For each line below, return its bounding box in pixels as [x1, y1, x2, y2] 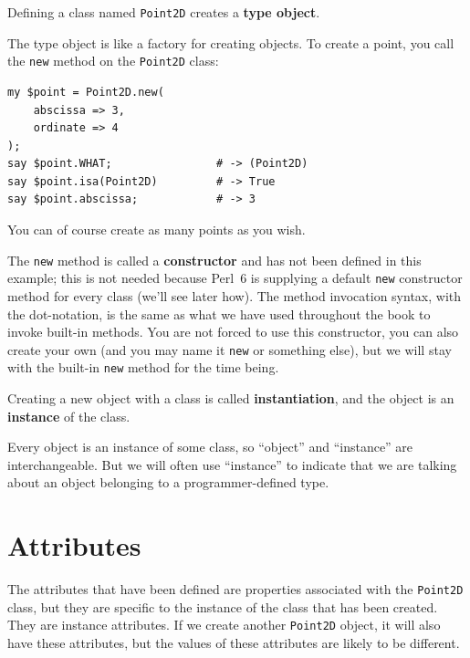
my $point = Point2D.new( [7, 85, 164, 99]
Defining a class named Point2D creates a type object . [7, 3, 320, 21]
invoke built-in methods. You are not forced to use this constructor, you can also [7, 322, 459, 341]
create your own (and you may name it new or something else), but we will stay [7, 339, 452, 359]
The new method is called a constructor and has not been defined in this [7, 250, 422, 269]
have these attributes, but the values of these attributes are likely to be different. [7, 633, 460, 653]
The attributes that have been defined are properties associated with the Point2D [7, 580, 464, 599]
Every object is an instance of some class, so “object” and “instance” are [7, 437, 413, 456]
